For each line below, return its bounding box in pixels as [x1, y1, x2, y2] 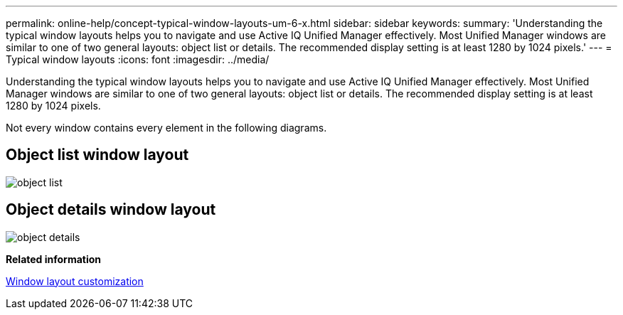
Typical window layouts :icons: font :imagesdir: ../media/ [6, 53, 270, 65]
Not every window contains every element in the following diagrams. [6, 122, 327, 134]
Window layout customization [6, 274, 144, 287]
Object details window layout [6, 201, 216, 219]
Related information [6, 252, 102, 265]
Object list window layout [6, 146, 189, 164]
